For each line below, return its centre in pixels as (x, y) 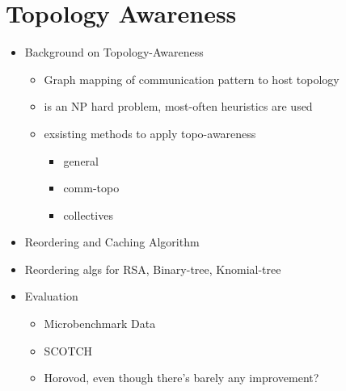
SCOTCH (68, 350)
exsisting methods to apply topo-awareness (150, 133)
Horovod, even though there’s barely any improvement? (181, 378)
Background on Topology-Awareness (114, 52)
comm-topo (91, 188)
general (81, 160)
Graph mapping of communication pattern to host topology (192, 79)
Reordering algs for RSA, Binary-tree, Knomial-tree (153, 269)
